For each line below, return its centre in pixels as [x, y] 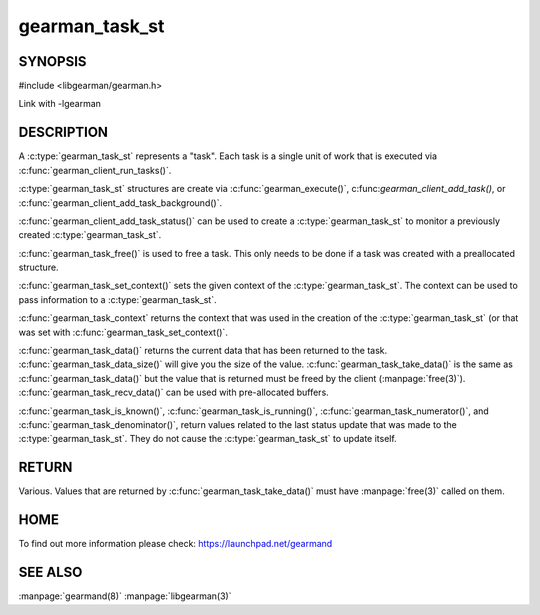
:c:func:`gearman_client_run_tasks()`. [95, 170]
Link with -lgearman [60, 104]
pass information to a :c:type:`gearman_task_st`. [117, 299]
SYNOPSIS [52, 61]
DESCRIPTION [63, 132]
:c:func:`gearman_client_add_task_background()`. [120, 202]
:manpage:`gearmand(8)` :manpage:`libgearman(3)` [125, 596]
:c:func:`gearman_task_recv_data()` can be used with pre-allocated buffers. [173, 392]
